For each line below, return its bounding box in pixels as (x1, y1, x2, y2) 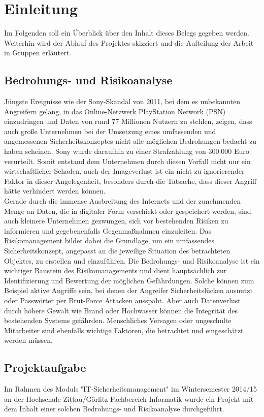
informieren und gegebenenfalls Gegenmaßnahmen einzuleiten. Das (4, 225, 212, 236)
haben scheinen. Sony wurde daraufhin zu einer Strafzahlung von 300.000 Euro (4, 146, 249, 156)
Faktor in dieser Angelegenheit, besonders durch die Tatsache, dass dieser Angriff (4, 175, 257, 186)
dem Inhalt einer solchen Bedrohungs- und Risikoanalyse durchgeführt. (4, 403, 224, 414)
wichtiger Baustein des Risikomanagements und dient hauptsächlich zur (4, 265, 227, 276)
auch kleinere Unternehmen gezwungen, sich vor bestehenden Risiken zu (4, 215, 228, 226)
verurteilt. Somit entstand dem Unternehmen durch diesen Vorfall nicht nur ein (4, 155, 251, 166)
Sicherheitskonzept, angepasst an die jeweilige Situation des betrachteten (4, 245, 230, 256)
